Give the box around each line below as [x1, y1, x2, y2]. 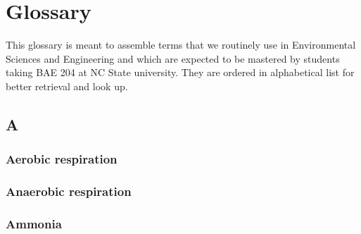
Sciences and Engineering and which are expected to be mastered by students [6, 51, 340, 66]
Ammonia [6, 214, 62, 232]
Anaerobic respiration [6, 183, 132, 200]
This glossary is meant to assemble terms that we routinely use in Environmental [6, 37, 356, 52]
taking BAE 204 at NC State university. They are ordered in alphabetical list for [6, 65, 355, 80]
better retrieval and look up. [6, 78, 128, 93]
